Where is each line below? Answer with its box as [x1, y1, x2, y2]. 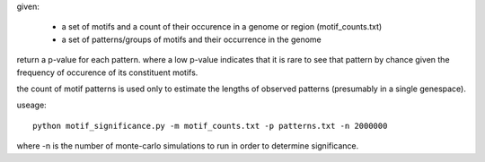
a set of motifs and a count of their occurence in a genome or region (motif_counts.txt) [61, 21, 383, 32]
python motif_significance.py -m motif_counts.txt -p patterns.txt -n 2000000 [32, 121, 388, 131]
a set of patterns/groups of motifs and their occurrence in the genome [61, 34, 322, 45]
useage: [16, 99, 47, 111]
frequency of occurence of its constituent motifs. [16, 67, 198, 78]
